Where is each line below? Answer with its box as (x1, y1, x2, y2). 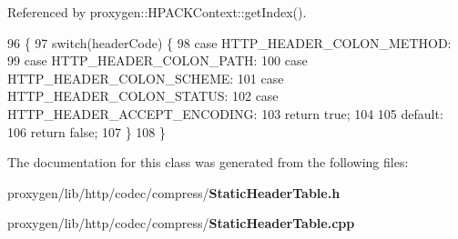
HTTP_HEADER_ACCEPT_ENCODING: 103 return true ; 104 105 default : (7, 104, 443, 123)
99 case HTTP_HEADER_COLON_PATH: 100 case (7, 51, 308, 70)
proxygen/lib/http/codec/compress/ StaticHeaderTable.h (7, 183, 341, 202)
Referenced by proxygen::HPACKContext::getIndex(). (7, 3, 307, 21)
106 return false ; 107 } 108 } (7, 122, 167, 141)
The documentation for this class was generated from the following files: (7, 153, 409, 172)
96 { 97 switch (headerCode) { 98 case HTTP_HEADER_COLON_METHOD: (7, 33, 452, 52)
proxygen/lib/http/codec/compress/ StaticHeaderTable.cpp (7, 214, 355, 233)
